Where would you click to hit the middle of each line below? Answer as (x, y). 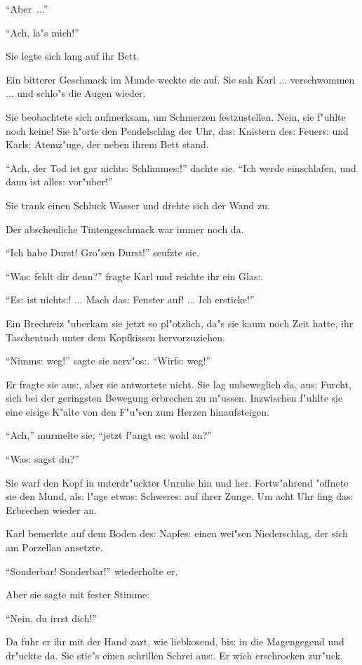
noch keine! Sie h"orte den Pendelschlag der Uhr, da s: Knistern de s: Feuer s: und (177, 130)
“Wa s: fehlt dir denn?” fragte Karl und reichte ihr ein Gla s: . (135, 276)
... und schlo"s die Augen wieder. (76, 93)
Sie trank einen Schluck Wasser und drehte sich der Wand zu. (138, 205)
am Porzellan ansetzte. (54, 547)
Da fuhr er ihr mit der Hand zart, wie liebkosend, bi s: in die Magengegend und (175, 641)
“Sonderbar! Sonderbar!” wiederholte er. (92, 571)
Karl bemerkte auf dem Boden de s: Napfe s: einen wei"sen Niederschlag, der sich (177, 533)
